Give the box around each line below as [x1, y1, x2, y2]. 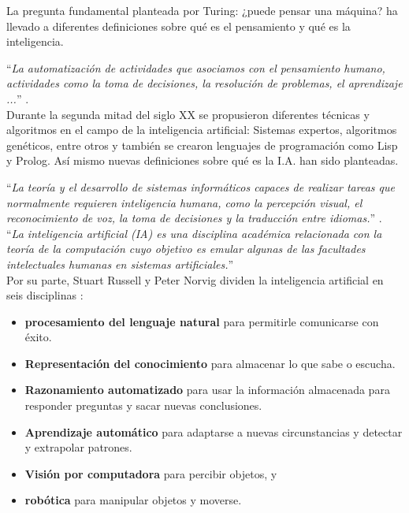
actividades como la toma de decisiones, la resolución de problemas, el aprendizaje [6, 75, 403, 91]
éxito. [24, 329, 52, 345]
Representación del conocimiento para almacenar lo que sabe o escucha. [24, 355, 396, 371]
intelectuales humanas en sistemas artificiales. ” [6, 255, 234, 272]
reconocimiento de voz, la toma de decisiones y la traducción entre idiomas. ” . [6, 210, 382, 226]
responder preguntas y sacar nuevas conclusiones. [24, 397, 262, 414]
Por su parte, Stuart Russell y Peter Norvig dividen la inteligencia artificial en [6, 271, 384, 288]
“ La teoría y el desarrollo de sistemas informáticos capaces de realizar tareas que [6, 178, 395, 195]
